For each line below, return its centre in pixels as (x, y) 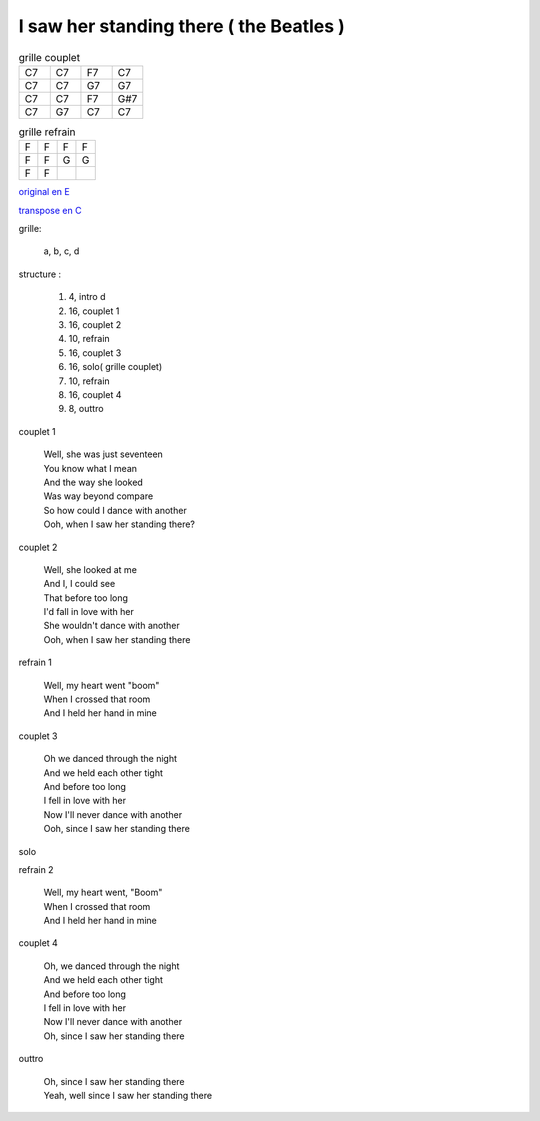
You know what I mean (90, 468)
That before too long (86, 597)
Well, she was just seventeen (103, 454)
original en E (44, 192)
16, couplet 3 (95, 352)
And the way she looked (93, 482)
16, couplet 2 (95, 325)
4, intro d (87, 297)
